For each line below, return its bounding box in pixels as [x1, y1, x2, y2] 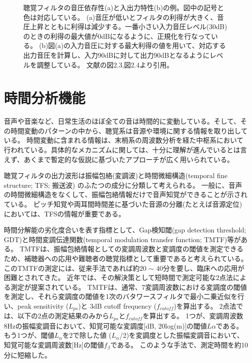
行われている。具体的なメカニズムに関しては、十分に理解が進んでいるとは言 [4, 145, 247, 155]
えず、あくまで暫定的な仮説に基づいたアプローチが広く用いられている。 [4, 154, 234, 164]
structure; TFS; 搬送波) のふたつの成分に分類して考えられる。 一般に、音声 [4, 180, 242, 190]
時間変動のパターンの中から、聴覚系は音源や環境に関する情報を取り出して [10, 125, 248, 135]
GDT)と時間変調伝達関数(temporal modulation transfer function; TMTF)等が [4, 234, 241, 244]
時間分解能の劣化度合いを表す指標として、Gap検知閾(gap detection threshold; [4, 225, 247, 235]
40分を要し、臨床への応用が [156, 263, 245, 273]
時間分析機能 [4, 88, 86, 108]
